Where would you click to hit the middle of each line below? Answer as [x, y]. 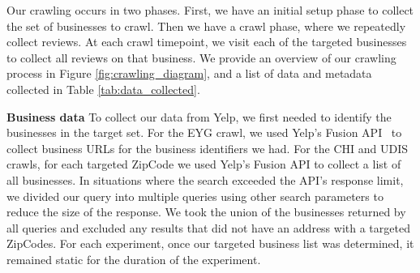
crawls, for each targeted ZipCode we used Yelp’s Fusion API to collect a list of [204, 164]
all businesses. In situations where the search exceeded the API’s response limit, [205, 179]
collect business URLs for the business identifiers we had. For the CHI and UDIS [207, 148]
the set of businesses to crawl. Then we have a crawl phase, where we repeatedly [206, 26]
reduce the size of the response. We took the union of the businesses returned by [206, 212]
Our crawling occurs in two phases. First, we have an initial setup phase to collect [210, 10]
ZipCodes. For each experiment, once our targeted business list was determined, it [210, 243]
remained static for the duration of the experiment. [134, 259]
